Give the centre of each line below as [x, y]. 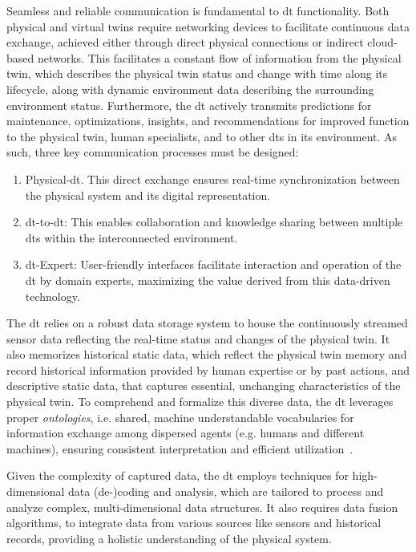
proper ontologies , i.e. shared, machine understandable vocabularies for [180, 417]
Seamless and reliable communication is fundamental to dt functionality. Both [198, 10]
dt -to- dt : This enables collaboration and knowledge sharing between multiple [214, 222]
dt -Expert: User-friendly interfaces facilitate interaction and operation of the [213, 264]
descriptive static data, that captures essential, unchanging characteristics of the [204, 386]
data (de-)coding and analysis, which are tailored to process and [226, 491]
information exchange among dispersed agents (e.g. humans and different [186, 433]
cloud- [382, 42]
